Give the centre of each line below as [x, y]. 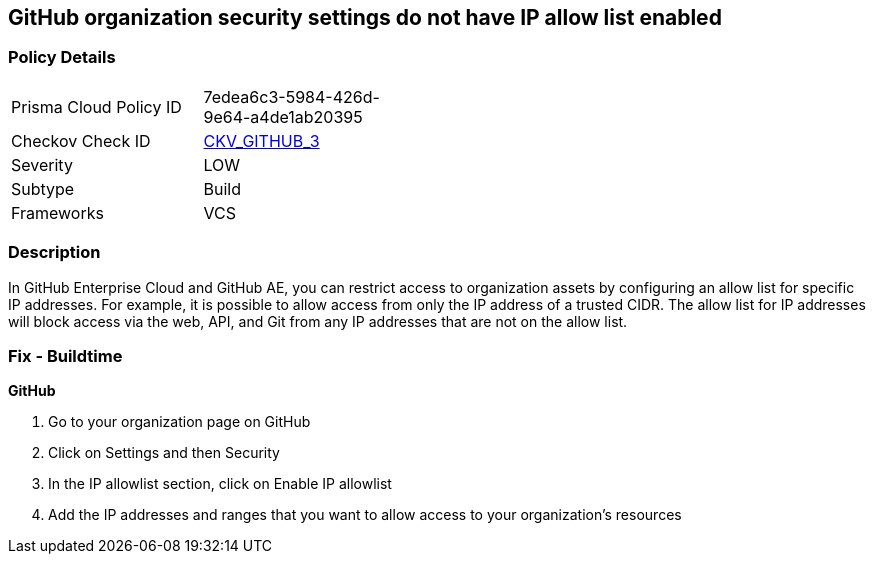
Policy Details [62, 57]
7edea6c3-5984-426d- [291, 96]
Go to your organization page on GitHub [179, 422]
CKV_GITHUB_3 [261, 140]
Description [54, 252]
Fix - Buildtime [65, 355]
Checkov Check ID [81, 140]
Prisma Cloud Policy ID [96, 106]
